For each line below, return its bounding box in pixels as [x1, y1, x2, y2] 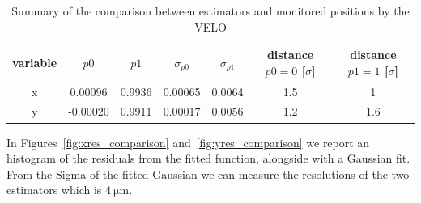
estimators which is [6, 181, 102, 198]
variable [12, 53, 57, 70]
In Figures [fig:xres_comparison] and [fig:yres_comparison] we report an [6, 133, 370, 150]
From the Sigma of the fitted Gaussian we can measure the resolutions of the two [6, 165, 410, 182]
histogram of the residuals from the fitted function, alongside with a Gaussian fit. [6, 150, 410, 167]
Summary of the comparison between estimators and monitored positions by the [11, 2, 410, 19]
